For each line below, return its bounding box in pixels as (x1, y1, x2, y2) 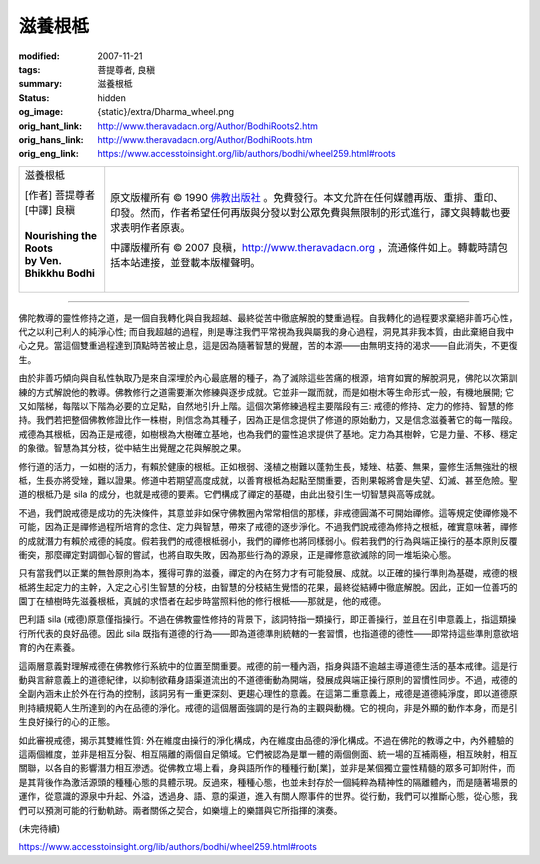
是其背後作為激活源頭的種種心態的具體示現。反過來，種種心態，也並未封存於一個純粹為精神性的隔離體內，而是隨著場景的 (18, 776, 518, 788)
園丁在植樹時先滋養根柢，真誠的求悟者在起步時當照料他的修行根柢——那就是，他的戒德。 (18, 595, 387, 607)
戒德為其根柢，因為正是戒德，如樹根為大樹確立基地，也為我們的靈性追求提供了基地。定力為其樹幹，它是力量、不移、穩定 (18, 428, 518, 440)
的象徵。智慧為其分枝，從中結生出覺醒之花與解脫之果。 (18, 442, 247, 454)
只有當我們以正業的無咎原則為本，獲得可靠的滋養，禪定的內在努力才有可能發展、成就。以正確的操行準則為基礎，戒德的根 (18, 567, 518, 579)
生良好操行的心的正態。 (18, 716, 115, 728)
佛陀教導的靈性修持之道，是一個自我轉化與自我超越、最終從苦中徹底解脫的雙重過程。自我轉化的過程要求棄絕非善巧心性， (18, 311, 518, 324)
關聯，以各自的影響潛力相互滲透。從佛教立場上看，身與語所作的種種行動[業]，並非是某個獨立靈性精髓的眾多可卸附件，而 (18, 762, 516, 774)
